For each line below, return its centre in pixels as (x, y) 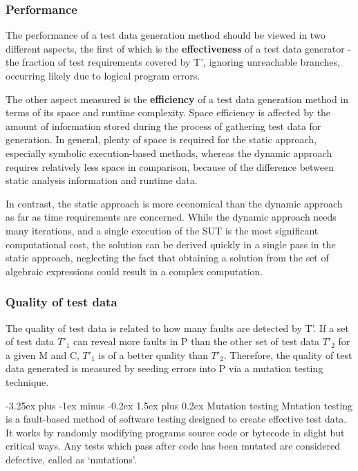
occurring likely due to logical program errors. (103, 75)
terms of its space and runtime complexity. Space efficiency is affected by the (168, 112)
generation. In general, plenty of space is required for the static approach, (161, 139)
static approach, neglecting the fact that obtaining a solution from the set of (167, 258)
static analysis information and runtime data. (102, 180)
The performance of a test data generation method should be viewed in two (166, 35)
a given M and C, (43, 354)
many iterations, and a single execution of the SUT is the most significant (162, 230)
